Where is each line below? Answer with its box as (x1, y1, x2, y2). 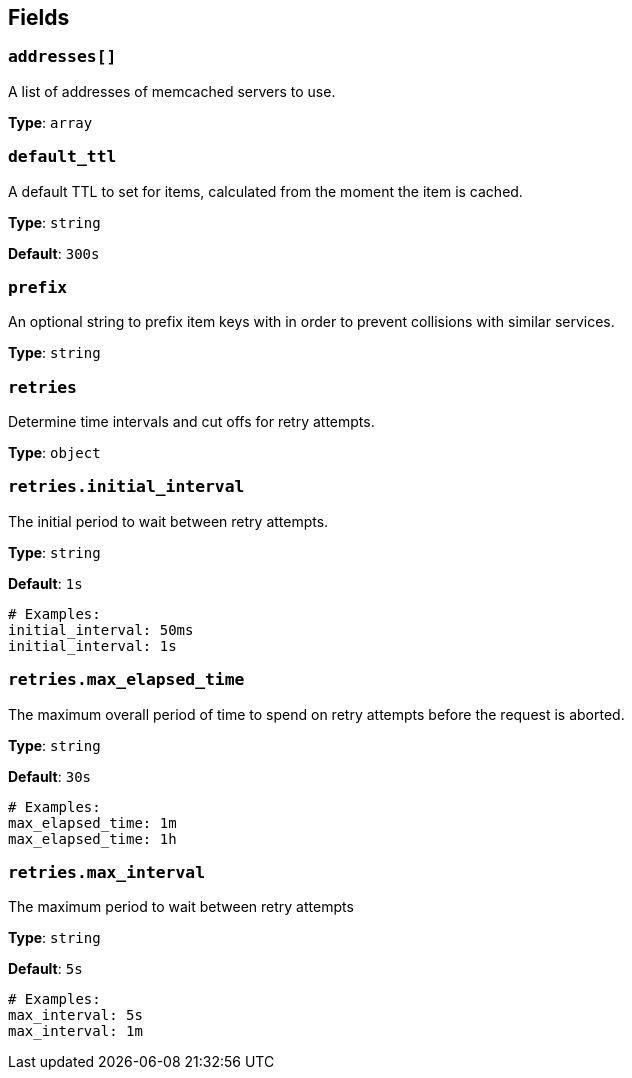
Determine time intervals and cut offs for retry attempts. (8, 413, 375, 431)
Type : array (8, 113, 93, 131)
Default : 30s (8, 767, 91, 785)
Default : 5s (8, 960, 83, 978)
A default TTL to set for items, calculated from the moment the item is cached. (8, 182, 523, 200)
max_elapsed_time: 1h (8, 830, 177, 847)
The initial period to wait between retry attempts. (8, 512, 329, 530)
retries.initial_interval (8, 477, 245, 497)
